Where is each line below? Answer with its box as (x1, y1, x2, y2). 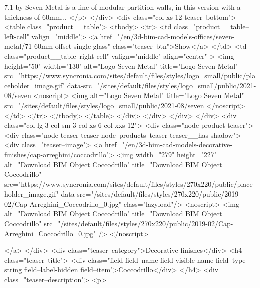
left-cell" (4, 31, 29, 41)
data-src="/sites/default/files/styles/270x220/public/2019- (61, 188, 241, 199)
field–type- (215, 254, 248, 265)
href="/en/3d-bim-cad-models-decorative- (104, 139, 232, 150)
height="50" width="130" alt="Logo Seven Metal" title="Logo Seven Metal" (4, 60, 238, 71)
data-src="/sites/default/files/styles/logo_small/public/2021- (67, 80, 256, 90)
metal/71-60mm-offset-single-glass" (4, 41, 110, 51)
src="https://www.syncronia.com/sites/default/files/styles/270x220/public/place (4, 178, 253, 189)
